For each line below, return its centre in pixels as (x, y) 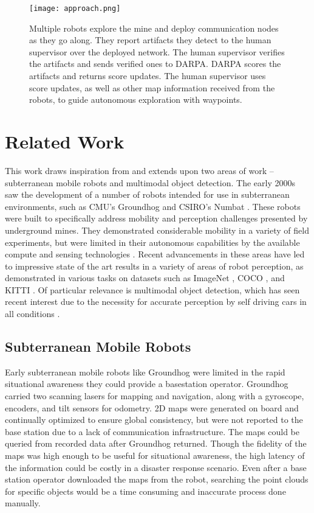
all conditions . (32, 314)
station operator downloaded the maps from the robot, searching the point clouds (157, 479)
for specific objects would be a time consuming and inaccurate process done (145, 491)
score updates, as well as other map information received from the (152, 87)
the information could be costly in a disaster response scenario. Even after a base (156, 467)
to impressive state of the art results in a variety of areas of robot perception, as (154, 266)
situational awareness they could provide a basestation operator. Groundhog (147, 384)
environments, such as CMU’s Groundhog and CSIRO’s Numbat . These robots (153, 206)
